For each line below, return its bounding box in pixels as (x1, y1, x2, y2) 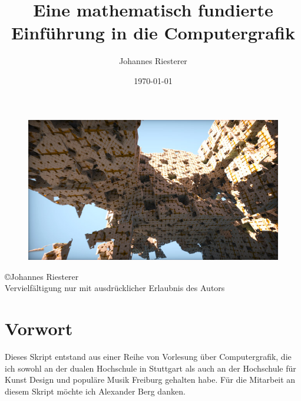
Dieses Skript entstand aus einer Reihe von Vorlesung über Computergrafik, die (5, 350, 292, 362)
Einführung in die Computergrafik (11, 21, 295, 45)
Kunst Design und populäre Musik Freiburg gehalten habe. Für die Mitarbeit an (5, 373, 296, 386)
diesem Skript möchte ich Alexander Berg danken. (5, 385, 186, 397)
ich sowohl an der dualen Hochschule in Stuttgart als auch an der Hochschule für (5, 362, 296, 374)
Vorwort (5, 316, 73, 340)
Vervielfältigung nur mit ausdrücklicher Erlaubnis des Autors (5, 282, 225, 294)
